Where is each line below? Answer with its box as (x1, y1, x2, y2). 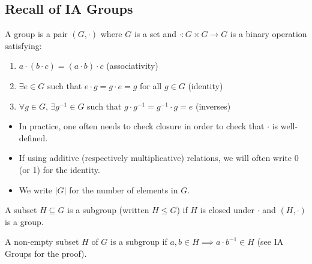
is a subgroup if (110, 235, 167, 248)
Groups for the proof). (5, 247, 87, 259)
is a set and (134, 28, 177, 40)
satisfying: (5, 39, 42, 51)
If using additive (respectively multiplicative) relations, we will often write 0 (19, 151, 299, 164)
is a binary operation (230, 28, 307, 40)
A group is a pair (5, 28, 68, 40)
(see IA (257, 235, 284, 248)
